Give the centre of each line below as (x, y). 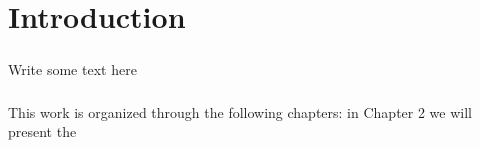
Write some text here (72, 68)
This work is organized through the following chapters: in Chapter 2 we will (240, 111)
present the (42, 131)
